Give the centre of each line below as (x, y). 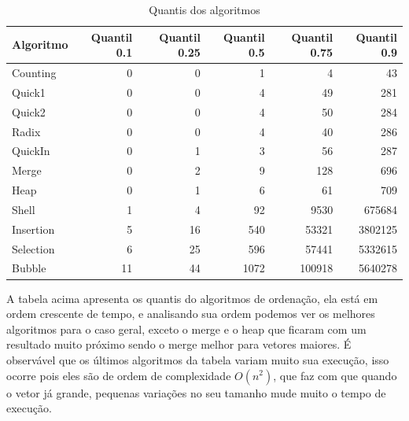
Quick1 (29, 92)
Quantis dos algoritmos (204, 9)
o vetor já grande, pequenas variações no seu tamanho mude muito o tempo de (196, 392)
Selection (33, 248)
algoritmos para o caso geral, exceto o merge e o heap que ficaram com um (186, 329)
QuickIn (31, 151)
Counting (34, 73)
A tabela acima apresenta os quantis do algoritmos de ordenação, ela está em (192, 298)
